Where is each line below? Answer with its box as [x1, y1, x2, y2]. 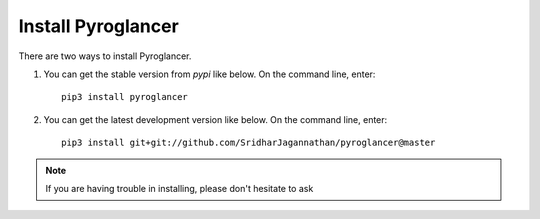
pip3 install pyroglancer [61, 91, 189, 103]
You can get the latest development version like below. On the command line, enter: [43, 113, 388, 125]
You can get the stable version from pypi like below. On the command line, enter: [43, 68, 376, 80]
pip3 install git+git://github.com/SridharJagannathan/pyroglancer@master [61, 137, 436, 149]
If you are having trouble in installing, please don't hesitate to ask [45, 182, 314, 194]
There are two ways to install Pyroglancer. [18, 50, 192, 62]
